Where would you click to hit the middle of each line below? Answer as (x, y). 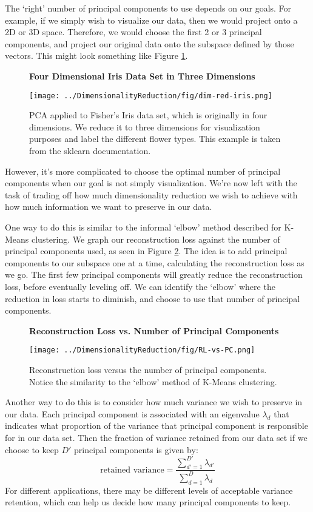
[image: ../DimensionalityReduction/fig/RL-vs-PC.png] (142, 350)
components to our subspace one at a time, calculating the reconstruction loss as (155, 262)
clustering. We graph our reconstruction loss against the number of (156, 239)
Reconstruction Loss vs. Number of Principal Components (154, 330)
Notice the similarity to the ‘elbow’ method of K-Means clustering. (153, 381)
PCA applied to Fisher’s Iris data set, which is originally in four (148, 115)
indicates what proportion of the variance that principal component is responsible (156, 426)
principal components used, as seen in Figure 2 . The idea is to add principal (146, 251)
